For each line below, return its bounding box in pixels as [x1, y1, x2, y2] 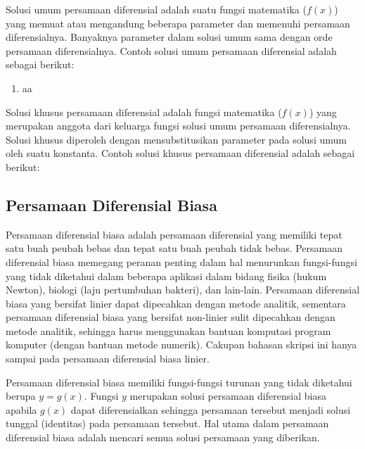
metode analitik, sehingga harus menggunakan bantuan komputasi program [6, 323, 331, 338]
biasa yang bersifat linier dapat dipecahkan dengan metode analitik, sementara [6, 296, 346, 310]
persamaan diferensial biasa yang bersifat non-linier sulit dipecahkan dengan [6, 310, 335, 324]
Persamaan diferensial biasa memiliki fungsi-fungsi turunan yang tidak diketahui [6, 374, 352, 389]
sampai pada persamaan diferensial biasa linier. [6, 351, 210, 366]
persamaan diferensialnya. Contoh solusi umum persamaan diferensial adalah [6, 43, 337, 58]
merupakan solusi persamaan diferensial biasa [129, 388, 326, 403]
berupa [6, 388, 36, 403]
